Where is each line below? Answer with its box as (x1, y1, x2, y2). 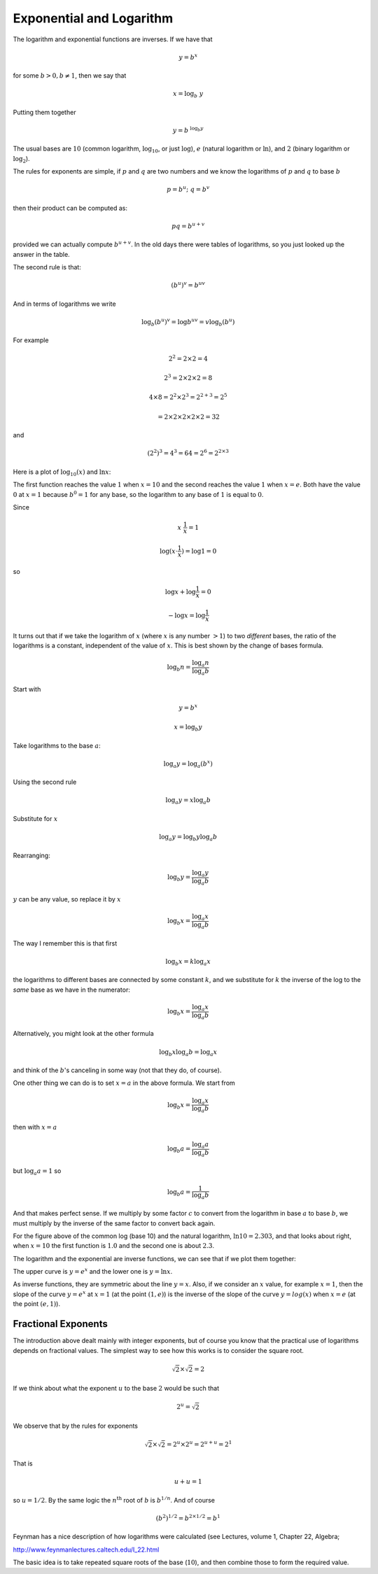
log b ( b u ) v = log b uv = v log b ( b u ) (141, 317, 235, 328)
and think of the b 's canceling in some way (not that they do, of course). (13, 1066, 222, 1074)
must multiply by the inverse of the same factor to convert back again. (13, 1218, 216, 1228)
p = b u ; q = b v (167, 184, 210, 194)
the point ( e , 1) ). (13, 1300, 61, 1308)
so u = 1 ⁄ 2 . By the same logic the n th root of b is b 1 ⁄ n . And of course (13, 1495, 216, 1504)
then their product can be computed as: (13, 204, 128, 212)
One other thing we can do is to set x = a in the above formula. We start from (13, 1078, 236, 1088)
